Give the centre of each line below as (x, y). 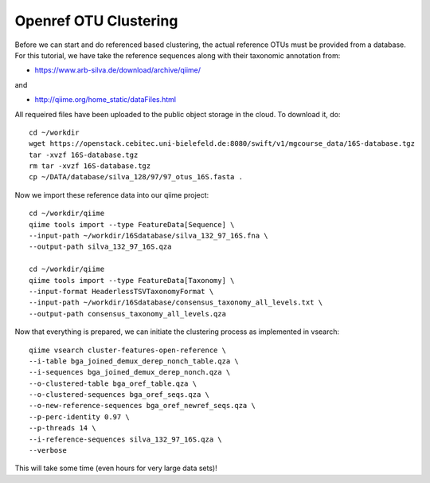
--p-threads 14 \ (63, 428)
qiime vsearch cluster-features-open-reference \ (128, 350)
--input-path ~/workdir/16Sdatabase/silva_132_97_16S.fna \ (149, 236)
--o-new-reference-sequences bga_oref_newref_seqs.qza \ (143, 406)
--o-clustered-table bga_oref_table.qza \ (113, 383)
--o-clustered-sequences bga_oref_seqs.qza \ (119, 395)
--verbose (48, 451)
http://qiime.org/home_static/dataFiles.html (106, 100)
